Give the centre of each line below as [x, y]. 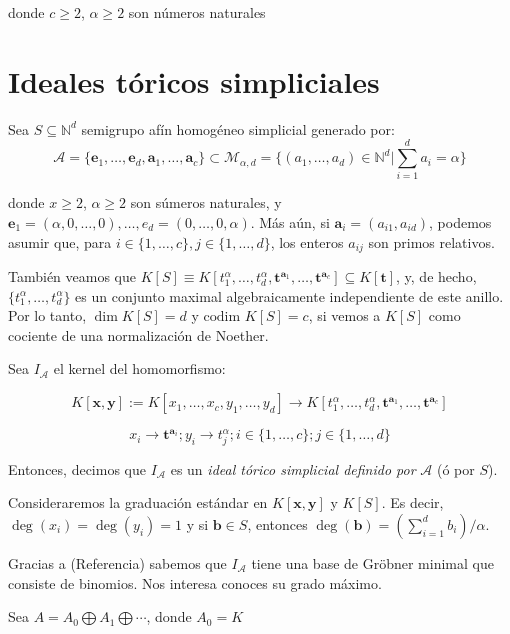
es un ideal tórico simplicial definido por [293, 468]
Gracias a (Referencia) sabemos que [117, 562]
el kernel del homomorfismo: [139, 368]
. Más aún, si [290, 222]
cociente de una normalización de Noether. [138, 334]
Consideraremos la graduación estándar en [138, 502]
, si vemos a [344, 315]
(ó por [455, 468]
